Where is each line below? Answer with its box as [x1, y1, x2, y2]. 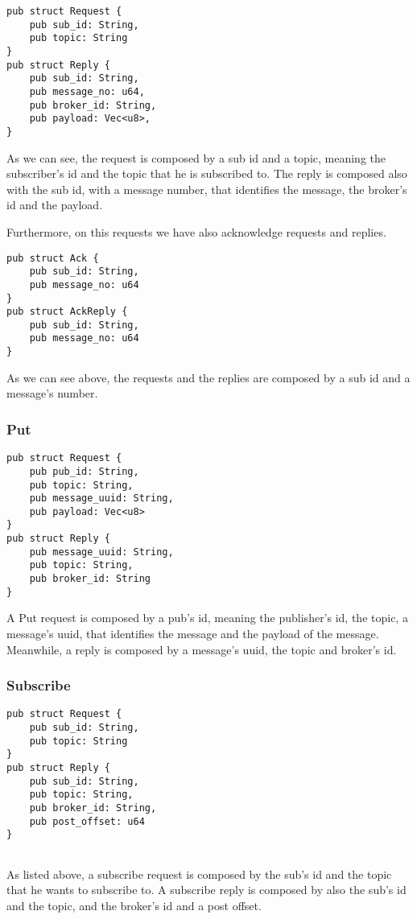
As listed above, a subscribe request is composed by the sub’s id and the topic [6, 865, 392, 882]
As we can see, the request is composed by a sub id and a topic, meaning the [6, 149, 386, 166]
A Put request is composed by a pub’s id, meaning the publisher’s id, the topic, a [6, 609, 408, 626]
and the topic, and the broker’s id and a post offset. [6, 896, 262, 913]
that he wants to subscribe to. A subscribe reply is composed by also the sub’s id [6, 881, 407, 898]
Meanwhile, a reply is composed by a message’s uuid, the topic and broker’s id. [6, 641, 397, 657]
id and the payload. [6, 196, 103, 213]
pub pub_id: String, [29, 465, 139, 477]
